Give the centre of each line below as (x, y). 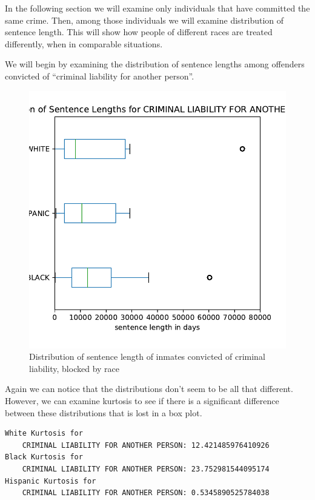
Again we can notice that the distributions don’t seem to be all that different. (149, 389)
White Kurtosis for (44, 434)
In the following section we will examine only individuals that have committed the (157, 8)
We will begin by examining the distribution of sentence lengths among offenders (155, 64)
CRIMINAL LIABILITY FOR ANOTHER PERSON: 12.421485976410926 (146, 445)
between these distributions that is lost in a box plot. (104, 412)
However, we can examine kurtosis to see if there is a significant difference (142, 400)
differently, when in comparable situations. (84, 43)
